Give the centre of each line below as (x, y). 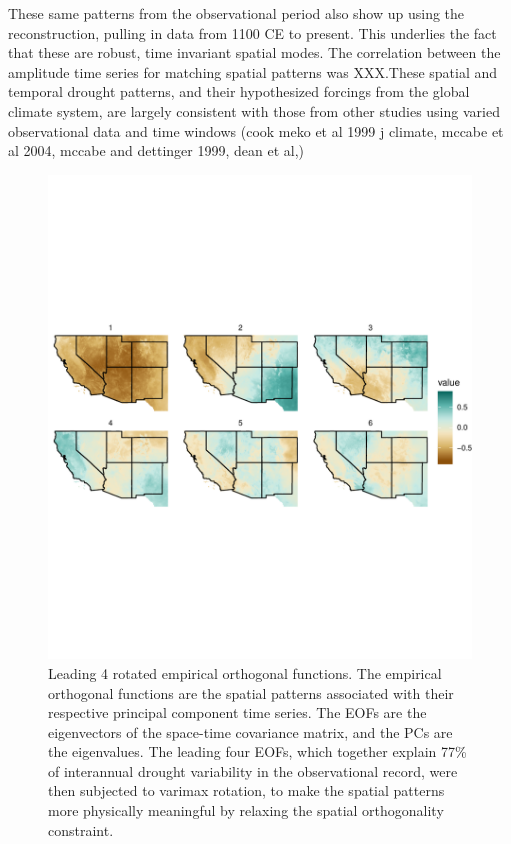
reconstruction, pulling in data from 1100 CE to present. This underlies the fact (252, 32)
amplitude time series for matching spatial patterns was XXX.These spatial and (253, 71)
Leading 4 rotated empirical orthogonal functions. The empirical (245, 672)
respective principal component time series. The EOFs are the (237, 712)
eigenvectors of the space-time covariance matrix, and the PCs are (250, 731)
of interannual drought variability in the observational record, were (253, 770)
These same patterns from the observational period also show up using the (236, 13)
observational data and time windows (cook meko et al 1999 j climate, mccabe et (256, 130)
